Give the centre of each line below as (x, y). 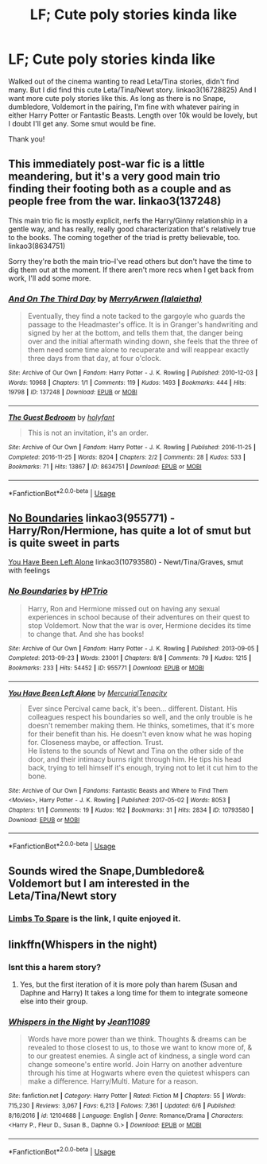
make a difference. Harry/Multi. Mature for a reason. (113, 1081)
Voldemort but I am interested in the (99, 884)
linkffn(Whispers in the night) (83, 944)
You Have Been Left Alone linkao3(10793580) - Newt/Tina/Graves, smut (126, 562)
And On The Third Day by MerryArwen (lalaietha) (105, 298)
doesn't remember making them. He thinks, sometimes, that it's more (141, 725)
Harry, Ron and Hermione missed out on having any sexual (124, 608)
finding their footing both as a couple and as (120, 189)
